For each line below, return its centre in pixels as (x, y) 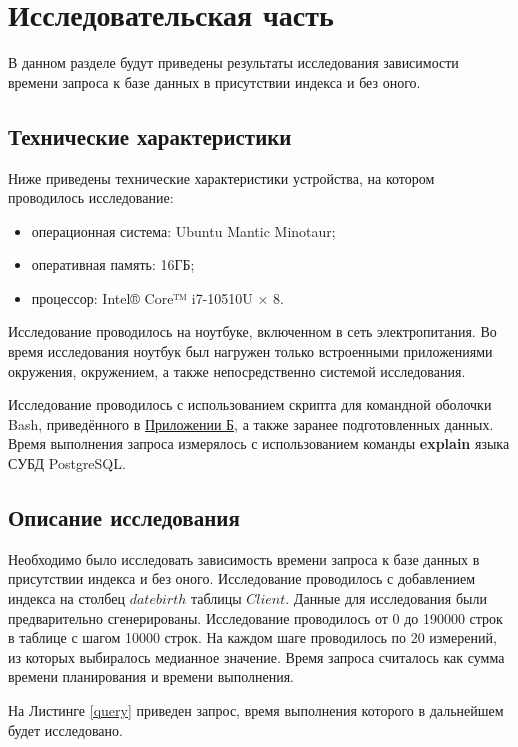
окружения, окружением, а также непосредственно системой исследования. (237, 370)
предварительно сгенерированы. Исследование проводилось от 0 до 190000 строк (255, 617)
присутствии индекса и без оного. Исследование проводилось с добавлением (242, 578)
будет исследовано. (65, 729)
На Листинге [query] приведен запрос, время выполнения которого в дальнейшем (256, 710)
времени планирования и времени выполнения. (151, 676)
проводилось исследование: (91, 197)
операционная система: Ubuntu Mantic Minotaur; (183, 230)
